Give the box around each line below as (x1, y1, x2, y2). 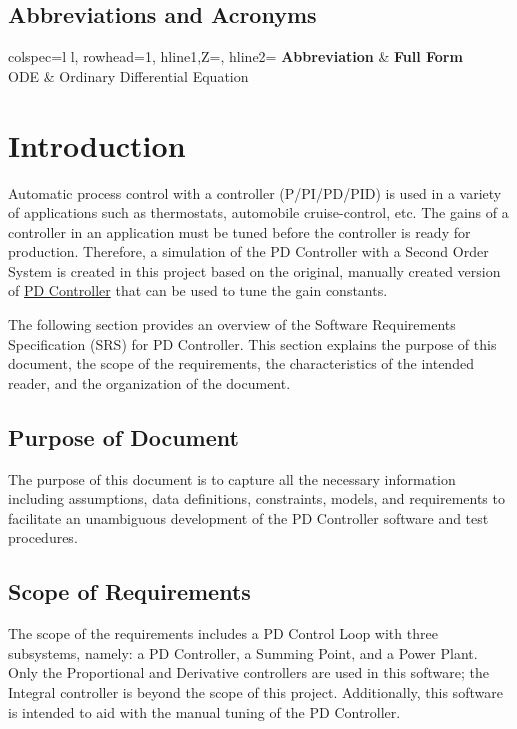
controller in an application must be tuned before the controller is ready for (8, 221, 471, 242)
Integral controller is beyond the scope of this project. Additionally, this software (8, 682, 503, 703)
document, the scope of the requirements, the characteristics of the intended (8, 353, 474, 374)
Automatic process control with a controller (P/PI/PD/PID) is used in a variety (8, 182, 502, 203)
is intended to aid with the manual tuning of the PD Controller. (8, 701, 401, 722)
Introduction (8, 124, 186, 165)
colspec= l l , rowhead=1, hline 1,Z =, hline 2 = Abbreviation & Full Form (8, 46, 463, 67)
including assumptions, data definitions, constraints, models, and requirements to (8, 488, 505, 509)
